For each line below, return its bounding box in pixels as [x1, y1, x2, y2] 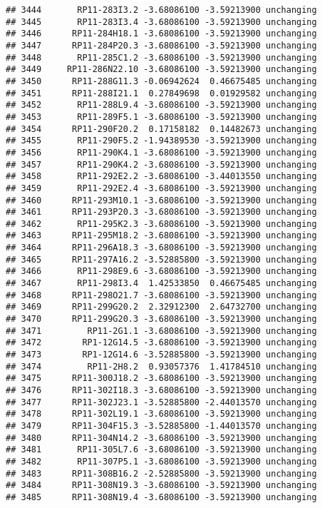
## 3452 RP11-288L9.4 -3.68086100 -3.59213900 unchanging [6, 100, 317, 111]
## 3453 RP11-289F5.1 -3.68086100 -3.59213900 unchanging [6, 111, 317, 122]
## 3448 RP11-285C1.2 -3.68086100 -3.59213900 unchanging [6, 52, 317, 63]
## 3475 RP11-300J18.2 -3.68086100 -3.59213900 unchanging [6, 373, 317, 384]
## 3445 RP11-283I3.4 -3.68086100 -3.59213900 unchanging [6, 16, 317, 27]
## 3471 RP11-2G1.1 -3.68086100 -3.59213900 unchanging [6, 325, 317, 336]
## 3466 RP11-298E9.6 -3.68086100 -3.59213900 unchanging [6, 266, 317, 277]
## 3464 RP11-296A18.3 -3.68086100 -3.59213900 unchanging [6, 243, 317, 253]
